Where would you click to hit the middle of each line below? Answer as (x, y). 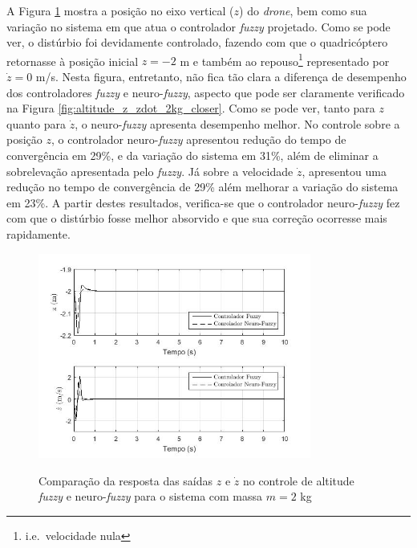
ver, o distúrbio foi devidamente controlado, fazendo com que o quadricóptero (197, 42)
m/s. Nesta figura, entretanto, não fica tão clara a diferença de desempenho (221, 77)
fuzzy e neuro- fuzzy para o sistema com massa (151, 496)
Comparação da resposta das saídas (126, 480)
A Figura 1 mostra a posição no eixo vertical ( (120, 10)
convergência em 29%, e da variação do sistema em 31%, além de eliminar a (192, 155)
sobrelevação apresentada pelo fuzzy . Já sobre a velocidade (150, 171)
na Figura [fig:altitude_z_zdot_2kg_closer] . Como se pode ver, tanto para (191, 108)
